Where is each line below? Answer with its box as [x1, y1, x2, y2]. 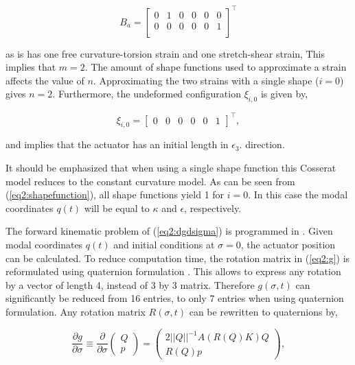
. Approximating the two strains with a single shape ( [93, 73, 319, 87]
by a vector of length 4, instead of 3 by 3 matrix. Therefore [5, 277, 255, 292]
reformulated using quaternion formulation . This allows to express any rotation [5, 264, 341, 279]
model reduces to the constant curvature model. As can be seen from [5, 174, 295, 188]
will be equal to [84, 200, 150, 215]
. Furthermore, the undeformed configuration [52, 86, 241, 101]
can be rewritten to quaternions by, [189, 304, 338, 318]
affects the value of [5, 73, 84, 87]
